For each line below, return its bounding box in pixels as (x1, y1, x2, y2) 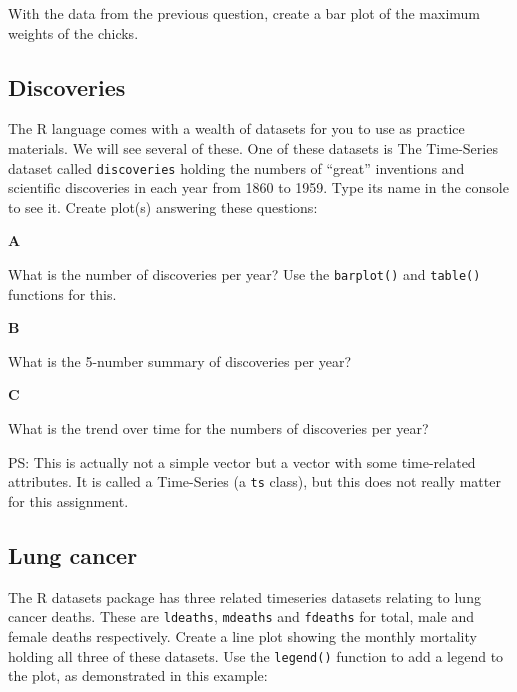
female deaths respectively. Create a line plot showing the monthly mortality (8, 625, 477, 646)
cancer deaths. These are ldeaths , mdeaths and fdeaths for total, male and (8, 606, 475, 627)
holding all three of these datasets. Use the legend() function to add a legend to (8, 645, 504, 666)
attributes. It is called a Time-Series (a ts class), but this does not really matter (8, 471, 501, 492)
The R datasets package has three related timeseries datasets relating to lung (8, 586, 481, 607)
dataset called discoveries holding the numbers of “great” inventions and (8, 157, 465, 178)
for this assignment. (8, 490, 129, 511)
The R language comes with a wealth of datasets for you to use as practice (8, 118, 465, 139)
